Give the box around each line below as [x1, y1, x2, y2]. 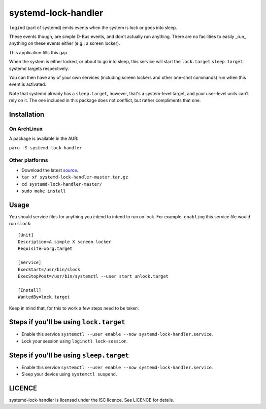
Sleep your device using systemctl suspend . [21, 371, 117, 377]
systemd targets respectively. [9, 66, 69, 71]
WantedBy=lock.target [18, 294, 70, 300]
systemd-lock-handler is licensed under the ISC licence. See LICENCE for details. [9, 397, 174, 403]
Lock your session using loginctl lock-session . [21, 338, 128, 344]
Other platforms [9, 157, 48, 164]
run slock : [9, 221, 32, 227]
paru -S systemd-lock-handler [9, 145, 82, 150]
